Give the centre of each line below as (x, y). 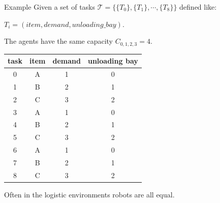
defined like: (198, 7)
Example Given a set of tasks (50, 7)
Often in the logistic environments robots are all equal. (89, 194)
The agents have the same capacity (58, 41)
